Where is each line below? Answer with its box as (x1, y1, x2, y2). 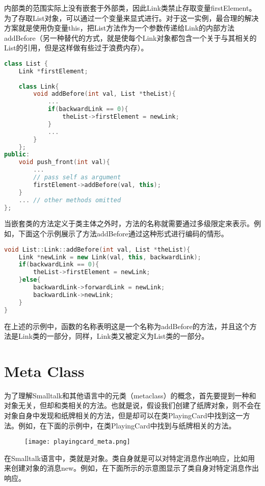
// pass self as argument (33, 174, 121, 181)
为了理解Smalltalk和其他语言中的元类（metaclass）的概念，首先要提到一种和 (4, 390, 256, 400)
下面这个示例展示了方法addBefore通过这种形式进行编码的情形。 (18, 228, 228, 239)
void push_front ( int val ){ (18, 158, 110, 166)
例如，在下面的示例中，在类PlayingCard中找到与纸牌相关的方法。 (18, 420, 236, 430)
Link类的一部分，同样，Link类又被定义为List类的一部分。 (18, 331, 209, 341)
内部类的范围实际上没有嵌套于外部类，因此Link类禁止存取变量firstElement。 (4, 3, 256, 13)
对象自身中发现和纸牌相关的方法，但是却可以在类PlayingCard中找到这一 (4, 410, 243, 421)
